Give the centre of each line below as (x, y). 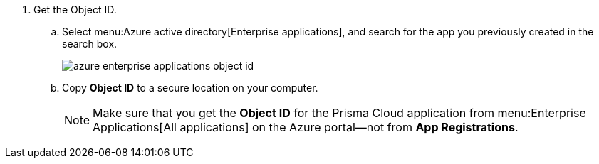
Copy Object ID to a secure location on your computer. (190, 88)
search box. (90, 44)
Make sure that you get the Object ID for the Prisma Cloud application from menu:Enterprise (339, 113)
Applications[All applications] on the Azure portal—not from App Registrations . (306, 127)
